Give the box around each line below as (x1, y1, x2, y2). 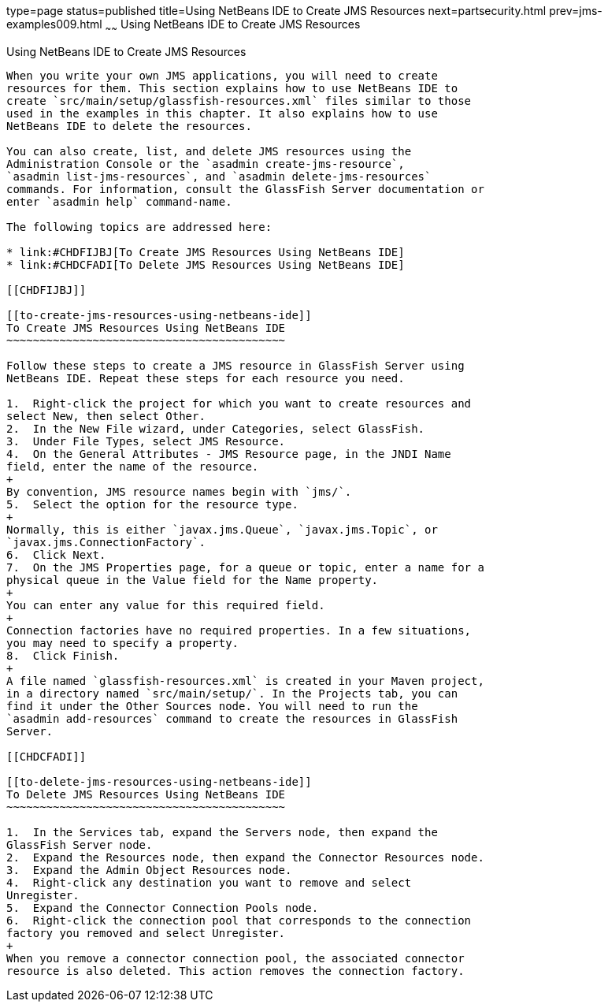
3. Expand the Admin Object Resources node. (6, 863, 292, 876)
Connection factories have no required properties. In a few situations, (6, 623, 472, 637)
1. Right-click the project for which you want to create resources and (6, 396, 472, 410)
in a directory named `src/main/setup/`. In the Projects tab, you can (6, 686, 458, 700)
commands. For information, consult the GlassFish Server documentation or (6, 182, 484, 195)
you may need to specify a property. (6, 636, 239, 649)
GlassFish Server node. (6, 838, 153, 851)
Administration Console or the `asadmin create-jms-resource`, (6, 157, 405, 170)
